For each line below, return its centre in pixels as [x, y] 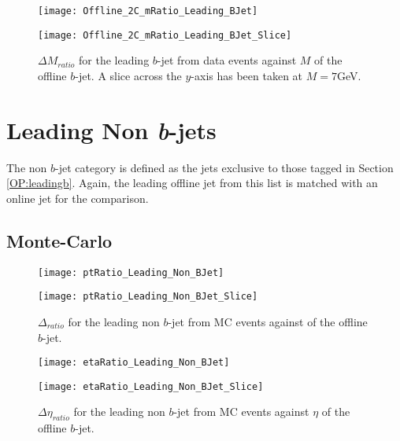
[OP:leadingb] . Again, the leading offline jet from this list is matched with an [192, 183]
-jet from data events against [227, 60]
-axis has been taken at [247, 75]
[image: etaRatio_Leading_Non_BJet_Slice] [151, 386]
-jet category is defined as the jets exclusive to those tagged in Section [224, 167]
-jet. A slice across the [128, 75]
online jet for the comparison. [78, 198]
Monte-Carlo [59, 240]
